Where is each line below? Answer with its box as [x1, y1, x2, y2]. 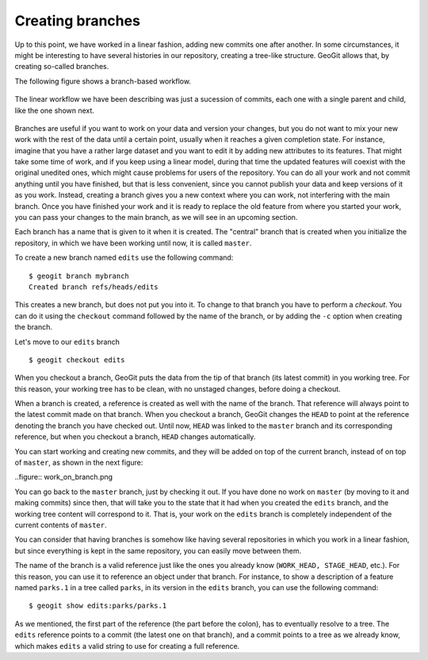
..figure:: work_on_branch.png [14, 473, 113, 482]
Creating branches [14, 12, 140, 29]
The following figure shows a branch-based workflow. [14, 76, 192, 86]
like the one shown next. [14, 106, 95, 115]
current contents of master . [14, 520, 107, 530]
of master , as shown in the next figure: [14, 457, 143, 468]
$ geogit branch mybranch [29, 271, 130, 280]
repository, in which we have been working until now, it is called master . [14, 238, 252, 248]
